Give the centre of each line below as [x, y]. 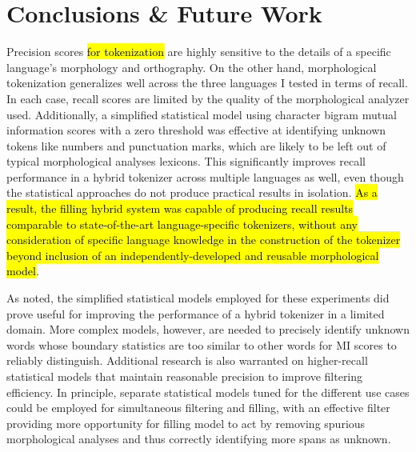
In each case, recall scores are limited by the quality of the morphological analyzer [208, 98]
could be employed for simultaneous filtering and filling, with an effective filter [198, 408]
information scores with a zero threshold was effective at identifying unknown [196, 130]
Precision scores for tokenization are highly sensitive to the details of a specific [199, 52]
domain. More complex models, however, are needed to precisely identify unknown [208, 329]
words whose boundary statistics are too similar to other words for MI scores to [202, 344]
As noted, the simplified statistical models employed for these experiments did [198, 298]
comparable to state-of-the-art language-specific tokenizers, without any [182, 224]
